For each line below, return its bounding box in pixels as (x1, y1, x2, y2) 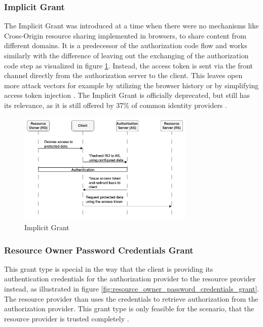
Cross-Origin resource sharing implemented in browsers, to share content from (4, 30, 247, 41)
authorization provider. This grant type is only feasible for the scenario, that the (4, 303, 254, 314)
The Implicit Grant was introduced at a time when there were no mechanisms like (4, 20, 259, 31)
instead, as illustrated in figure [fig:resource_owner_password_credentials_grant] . (4, 283, 259, 294)
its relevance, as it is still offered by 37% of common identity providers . (4, 99, 227, 110)
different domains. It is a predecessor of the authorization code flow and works (4, 40, 247, 51)
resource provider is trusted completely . (4, 313, 129, 323)
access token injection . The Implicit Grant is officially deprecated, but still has (4, 90, 250, 100)
